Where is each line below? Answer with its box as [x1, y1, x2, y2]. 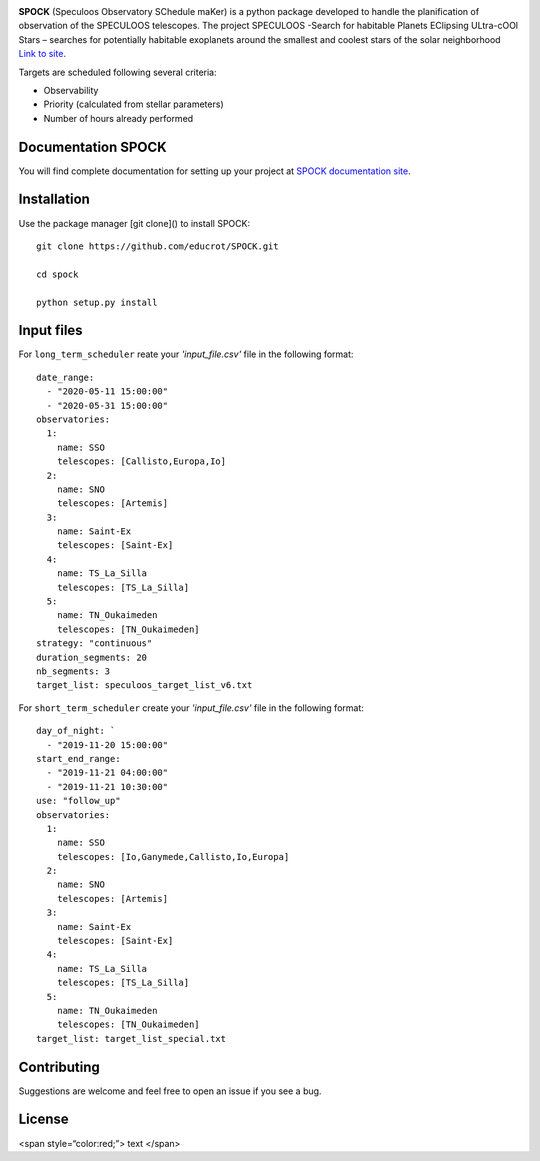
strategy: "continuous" [36, 638, 153, 649]
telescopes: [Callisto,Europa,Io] [56, 456, 227, 467]
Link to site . [18, 48, 67, 60]
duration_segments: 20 [36, 651, 148, 663]
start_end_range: [36, 753, 121, 764]
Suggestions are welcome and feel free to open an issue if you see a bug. [18, 1085, 322, 1097]
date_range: [36, 371, 95, 383]
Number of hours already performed [43, 112, 194, 124]
